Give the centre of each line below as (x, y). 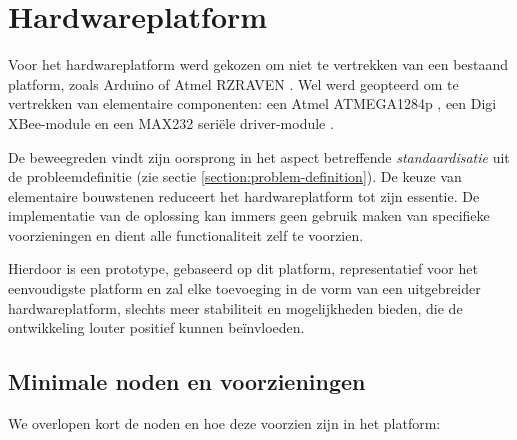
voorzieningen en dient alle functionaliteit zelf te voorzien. (186, 234)
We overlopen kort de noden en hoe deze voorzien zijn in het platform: (224, 423)
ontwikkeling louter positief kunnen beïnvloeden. (156, 327)
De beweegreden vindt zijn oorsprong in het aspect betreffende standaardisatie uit (259, 156)
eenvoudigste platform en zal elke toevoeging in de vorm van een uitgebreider (244, 288)
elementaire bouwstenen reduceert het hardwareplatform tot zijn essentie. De (244, 195)
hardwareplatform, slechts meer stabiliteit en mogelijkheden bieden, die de (235, 307)
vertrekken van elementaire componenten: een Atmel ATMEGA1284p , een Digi (252, 103)
